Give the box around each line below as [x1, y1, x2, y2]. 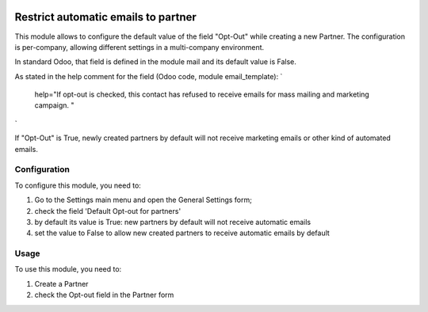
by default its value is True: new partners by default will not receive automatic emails [34, 217, 311, 226]
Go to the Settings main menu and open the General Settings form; [34, 195, 253, 205]
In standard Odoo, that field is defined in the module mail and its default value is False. [14, 57, 297, 67]
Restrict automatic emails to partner [14, 10, 197, 24]
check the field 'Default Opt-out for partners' [34, 206, 182, 215]
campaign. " [34, 101, 75, 110]
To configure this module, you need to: [14, 181, 142, 190]
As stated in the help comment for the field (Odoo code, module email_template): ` [14, 71, 283, 81]
